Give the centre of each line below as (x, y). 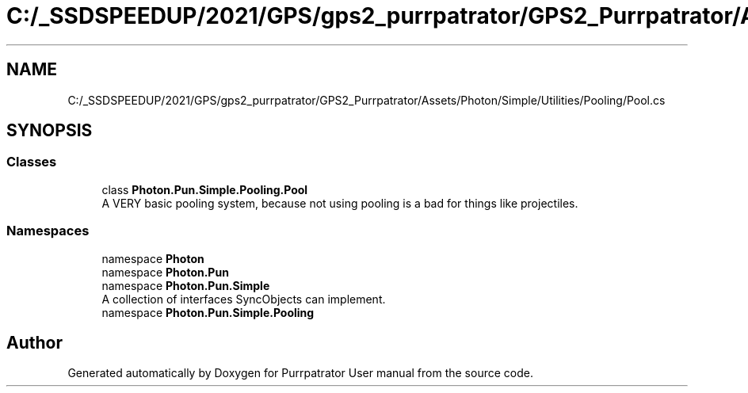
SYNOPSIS (50, 131)
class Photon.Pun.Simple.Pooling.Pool (205, 189)
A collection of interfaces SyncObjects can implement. (244, 299)
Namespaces (48, 231)
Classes (32, 162)
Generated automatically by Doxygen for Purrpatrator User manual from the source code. (300, 373)
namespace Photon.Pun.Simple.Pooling (208, 312)
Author (34, 342)
